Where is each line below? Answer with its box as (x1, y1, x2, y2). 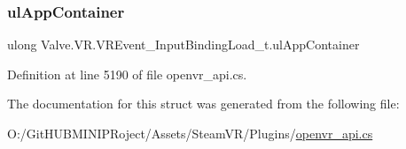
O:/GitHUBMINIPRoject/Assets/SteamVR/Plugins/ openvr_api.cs (7, 124, 373, 142)
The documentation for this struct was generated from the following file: (7, 94, 400, 113)
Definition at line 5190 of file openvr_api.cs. (7, 64, 247, 83)
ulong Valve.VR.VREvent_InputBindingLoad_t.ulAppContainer (7, 35, 360, 54)
